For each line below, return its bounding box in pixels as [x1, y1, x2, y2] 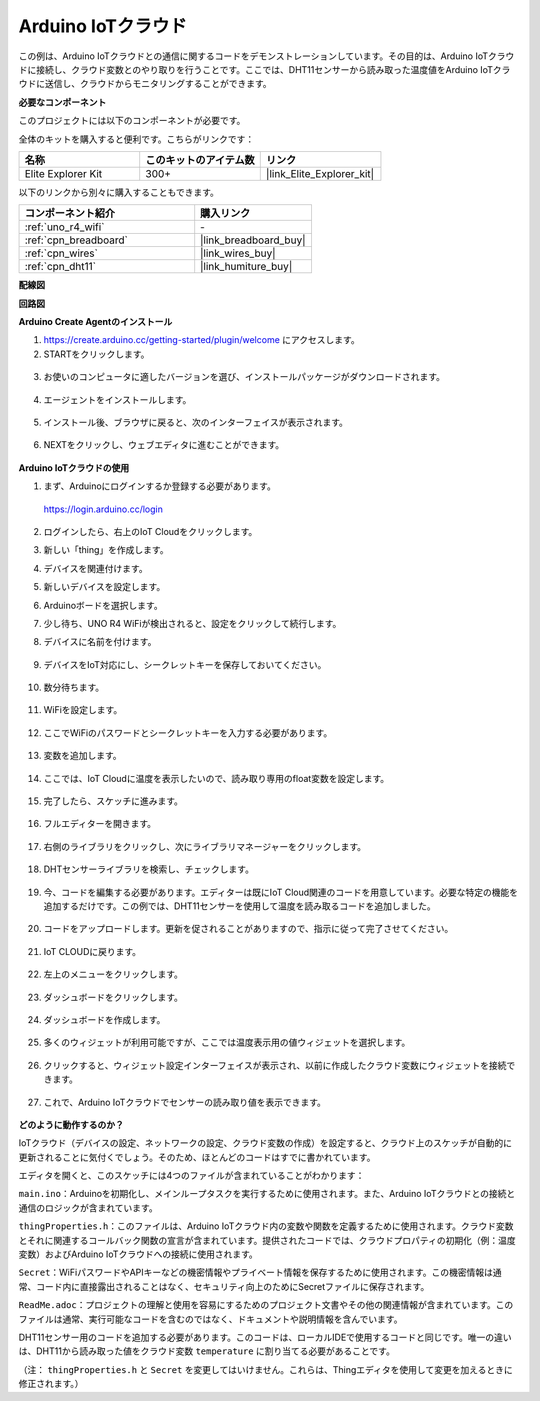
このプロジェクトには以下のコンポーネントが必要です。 [18, 115, 246, 127]
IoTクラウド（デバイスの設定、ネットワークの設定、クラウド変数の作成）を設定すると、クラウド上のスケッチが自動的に [18, 1137, 513, 1149]
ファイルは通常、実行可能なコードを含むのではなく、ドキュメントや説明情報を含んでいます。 [18, 1313, 403, 1325]
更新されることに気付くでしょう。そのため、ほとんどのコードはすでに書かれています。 [18, 1151, 376, 1163]
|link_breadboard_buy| [200, 233, 306, 247]
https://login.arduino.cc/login [43, 503, 164, 515]
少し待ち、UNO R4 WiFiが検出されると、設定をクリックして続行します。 [43, 617, 342, 629]
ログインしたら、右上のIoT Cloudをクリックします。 [43, 525, 258, 537]
